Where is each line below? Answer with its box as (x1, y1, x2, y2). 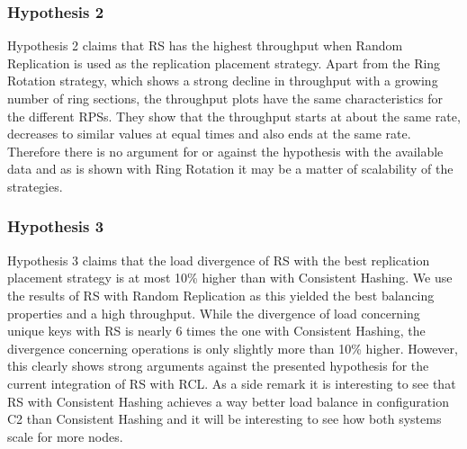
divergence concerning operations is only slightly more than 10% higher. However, (7, 338, 458, 357)
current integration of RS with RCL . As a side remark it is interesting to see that (7, 373, 456, 392)
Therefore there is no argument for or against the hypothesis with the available (7, 141, 444, 160)
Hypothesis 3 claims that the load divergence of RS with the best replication (7, 250, 430, 269)
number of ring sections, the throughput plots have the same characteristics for (7, 89, 444, 107)
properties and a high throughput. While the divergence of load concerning (7, 303, 420, 322)
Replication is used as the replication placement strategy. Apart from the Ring (7, 53, 441, 72)
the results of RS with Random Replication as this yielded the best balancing (7, 285, 435, 304)
